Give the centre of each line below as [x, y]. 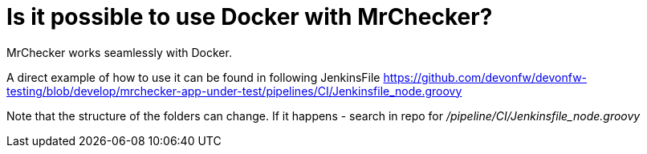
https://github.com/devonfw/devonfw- [485, 77]
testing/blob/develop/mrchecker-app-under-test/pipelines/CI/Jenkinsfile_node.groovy [234, 91]
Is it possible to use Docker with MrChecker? [250, 17]
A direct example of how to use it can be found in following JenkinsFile [193, 77]
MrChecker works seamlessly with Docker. [119, 52]
